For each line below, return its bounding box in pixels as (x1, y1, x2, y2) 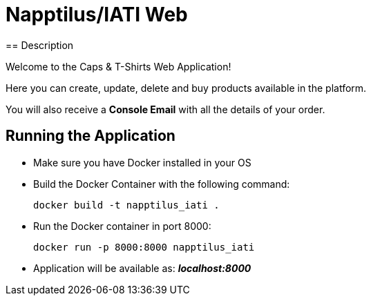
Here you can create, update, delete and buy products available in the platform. (6, 81, 367, 94)
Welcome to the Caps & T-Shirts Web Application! (6, 60, 231, 72)
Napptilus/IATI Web (6, 3, 188, 26)
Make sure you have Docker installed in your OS (33, 156, 251, 168)
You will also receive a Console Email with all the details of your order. (6, 103, 325, 115)
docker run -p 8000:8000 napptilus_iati (33, 241, 255, 253)
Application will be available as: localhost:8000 (33, 262, 251, 274)
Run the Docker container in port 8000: (33, 220, 211, 232)
